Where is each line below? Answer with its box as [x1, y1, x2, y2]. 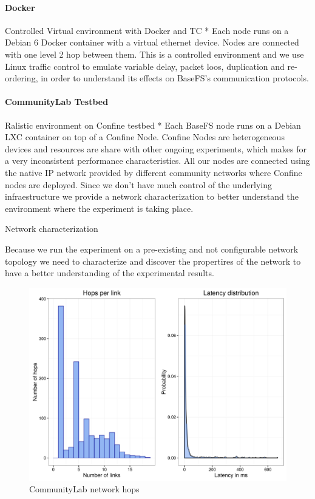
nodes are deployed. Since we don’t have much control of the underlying [5, 178, 273, 191]
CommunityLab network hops [29, 483, 140, 495]
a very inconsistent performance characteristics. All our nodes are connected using [5, 154, 310, 167]
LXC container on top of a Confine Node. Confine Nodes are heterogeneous [5, 131, 285, 143]
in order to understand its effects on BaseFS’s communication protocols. [41, 72, 309, 84]
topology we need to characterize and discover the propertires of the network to [5, 254, 301, 267]
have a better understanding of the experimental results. [5, 266, 214, 279]
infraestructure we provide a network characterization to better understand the [5, 190, 299, 203]
